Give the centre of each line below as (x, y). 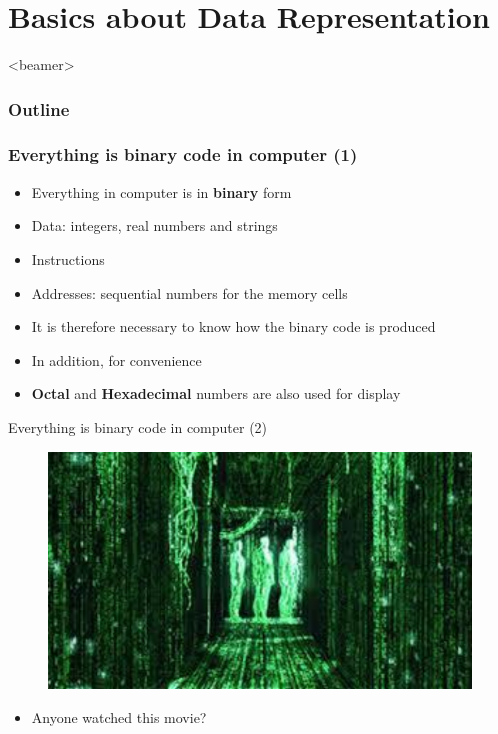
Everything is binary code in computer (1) (183, 154)
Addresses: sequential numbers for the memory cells (189, 292)
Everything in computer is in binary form (161, 191)
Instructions (68, 258)
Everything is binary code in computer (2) (138, 426)
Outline (39, 108)
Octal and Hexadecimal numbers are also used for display (216, 393)
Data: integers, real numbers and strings (154, 225)
